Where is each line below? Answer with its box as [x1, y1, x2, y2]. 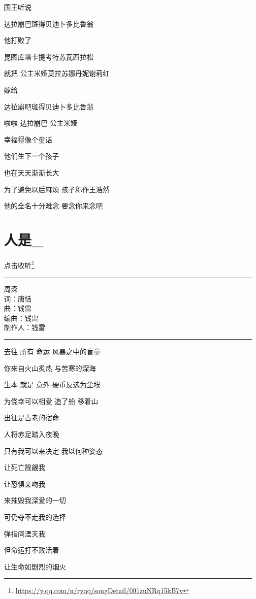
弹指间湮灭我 [4, 528, 45, 538]
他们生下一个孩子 [4, 151, 59, 161]
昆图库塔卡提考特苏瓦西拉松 [4, 51, 94, 62]
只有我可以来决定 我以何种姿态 [4, 445, 103, 456]
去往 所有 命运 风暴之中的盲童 [4, 346, 100, 357]
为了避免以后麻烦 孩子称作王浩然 [4, 184, 110, 194]
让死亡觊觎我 [4, 462, 45, 472]
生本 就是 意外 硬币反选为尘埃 [4, 379, 100, 390]
